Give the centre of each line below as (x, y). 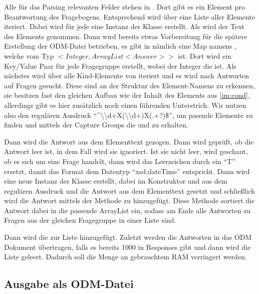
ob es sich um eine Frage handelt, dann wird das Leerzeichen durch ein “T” (120, 161)
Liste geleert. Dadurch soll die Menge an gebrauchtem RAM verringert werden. (125, 257)
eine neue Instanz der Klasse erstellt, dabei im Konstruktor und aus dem (116, 181)
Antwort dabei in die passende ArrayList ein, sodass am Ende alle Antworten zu (127, 210)
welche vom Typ (29, 55)
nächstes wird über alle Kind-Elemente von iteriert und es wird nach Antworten (127, 76)
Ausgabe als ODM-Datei (69, 284)
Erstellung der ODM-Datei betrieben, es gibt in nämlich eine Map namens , (120, 46)
